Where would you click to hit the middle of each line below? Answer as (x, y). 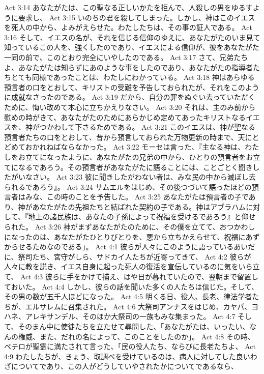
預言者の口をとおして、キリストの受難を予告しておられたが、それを (118, 87)
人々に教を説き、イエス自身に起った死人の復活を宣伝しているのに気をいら (128, 266)
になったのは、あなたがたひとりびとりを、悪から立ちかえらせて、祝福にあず (132, 236)
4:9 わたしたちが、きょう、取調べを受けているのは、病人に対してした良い (127, 356)
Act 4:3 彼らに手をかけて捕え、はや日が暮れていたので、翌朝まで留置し (139, 277)
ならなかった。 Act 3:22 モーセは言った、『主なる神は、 (153, 147)
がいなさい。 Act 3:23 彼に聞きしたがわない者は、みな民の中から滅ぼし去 (133, 177)
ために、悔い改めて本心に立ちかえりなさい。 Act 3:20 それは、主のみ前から (130, 107)
